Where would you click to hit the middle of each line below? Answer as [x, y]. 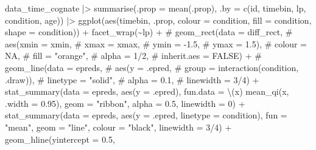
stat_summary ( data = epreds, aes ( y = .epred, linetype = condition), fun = [146, 115]
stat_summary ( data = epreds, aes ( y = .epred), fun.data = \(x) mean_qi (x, [147, 91]
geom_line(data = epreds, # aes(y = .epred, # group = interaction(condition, [152, 67]
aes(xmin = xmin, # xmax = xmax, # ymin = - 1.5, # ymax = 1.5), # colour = [156, 43]
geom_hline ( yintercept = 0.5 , [60, 139]
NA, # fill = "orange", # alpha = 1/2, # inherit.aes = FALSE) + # [133, 56]
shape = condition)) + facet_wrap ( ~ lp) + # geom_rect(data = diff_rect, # [149, 32]
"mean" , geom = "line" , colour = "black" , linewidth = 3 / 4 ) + [118, 127]
